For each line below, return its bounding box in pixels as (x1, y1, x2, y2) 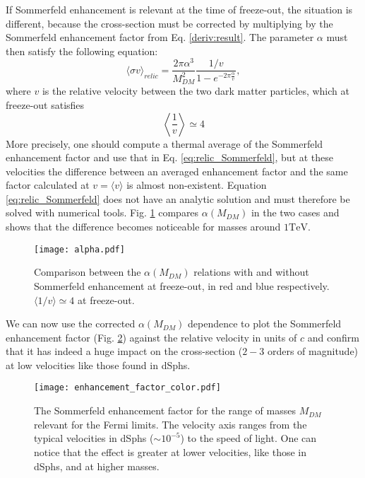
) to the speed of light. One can (180, 431, 317, 445)
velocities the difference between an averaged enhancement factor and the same (6, 163, 348, 178)
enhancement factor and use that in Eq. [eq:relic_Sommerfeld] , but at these (6, 150, 334, 165)
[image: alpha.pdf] (34, 244, 125, 255)
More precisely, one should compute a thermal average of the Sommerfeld (6, 136, 323, 151)
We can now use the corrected (6, 316, 136, 331)
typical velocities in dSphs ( (34, 431, 154, 445)
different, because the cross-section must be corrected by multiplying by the (6, 16, 333, 30)
